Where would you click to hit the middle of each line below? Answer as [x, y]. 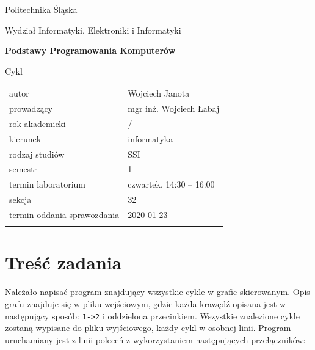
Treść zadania [63, 262]
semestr [24, 169]
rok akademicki [38, 123]
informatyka [150, 138]
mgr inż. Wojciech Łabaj [174, 108]
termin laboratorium [47, 184]
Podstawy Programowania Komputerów [90, 50]
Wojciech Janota [159, 93]
